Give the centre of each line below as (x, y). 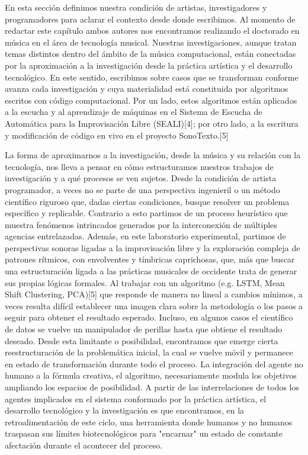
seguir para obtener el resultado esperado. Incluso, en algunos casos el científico (149, 317)
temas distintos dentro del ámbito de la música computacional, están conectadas (150, 54)
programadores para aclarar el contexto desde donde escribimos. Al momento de (150, 19)
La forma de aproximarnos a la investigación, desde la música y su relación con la (153, 155)
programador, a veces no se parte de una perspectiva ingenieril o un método (142, 189)
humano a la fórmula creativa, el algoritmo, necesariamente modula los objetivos (151, 375)
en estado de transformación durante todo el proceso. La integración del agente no (154, 363)
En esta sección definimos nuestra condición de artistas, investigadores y (136, 7)
